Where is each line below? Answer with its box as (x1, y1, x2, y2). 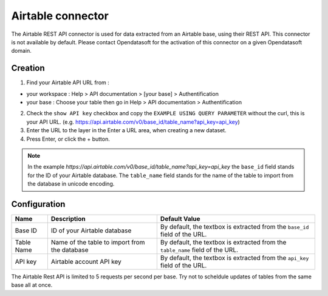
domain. (11, 47, 32, 55)
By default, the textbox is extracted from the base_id (160, 223, 309, 231)
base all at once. (11, 281, 53, 289)
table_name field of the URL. (160, 246, 239, 254)
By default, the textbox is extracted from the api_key (160, 254, 309, 262)
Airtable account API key (50, 258, 121, 266)
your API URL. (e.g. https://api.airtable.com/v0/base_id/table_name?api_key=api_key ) (26, 118, 240, 126)
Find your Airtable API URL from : (26, 79, 109, 86)
